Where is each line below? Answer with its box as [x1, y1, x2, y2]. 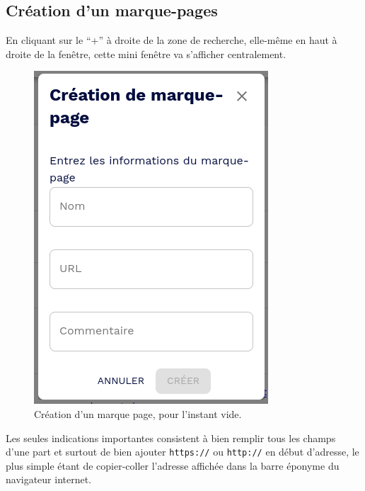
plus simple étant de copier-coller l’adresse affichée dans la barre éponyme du [6, 458, 340, 473]
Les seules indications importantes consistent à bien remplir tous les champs [6, 430, 336, 445]
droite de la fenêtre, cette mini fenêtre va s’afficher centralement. [6, 46, 286, 61]
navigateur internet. [6, 472, 92, 487]
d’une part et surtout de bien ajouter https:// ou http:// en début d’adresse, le [6, 444, 359, 459]
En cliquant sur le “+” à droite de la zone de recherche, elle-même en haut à [6, 33, 337, 47]
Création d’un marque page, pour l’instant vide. [34, 406, 242, 421]
